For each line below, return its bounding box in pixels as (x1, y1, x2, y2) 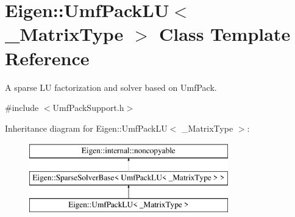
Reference (5, 45, 90, 70)
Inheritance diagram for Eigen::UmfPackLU (5, 121, 168, 134)
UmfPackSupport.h (52, 101, 124, 114)
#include (5, 101, 39, 114)
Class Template (159, 21, 291, 46)
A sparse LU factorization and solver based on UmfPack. (5, 80, 217, 93)
